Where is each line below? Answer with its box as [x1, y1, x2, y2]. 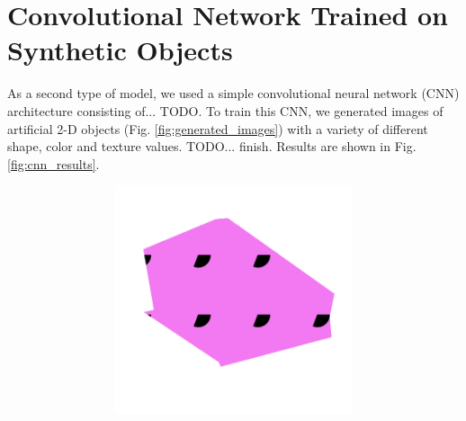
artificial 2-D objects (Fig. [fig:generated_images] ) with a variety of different [7, 119, 428, 138]
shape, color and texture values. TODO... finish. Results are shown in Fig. [7, 137, 417, 156]
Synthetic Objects [7, 31, 233, 68]
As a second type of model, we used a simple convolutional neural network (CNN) [7, 84, 460, 103]
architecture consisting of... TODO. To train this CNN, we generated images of [7, 101, 444, 120]
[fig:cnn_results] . [7, 154, 100, 173]
